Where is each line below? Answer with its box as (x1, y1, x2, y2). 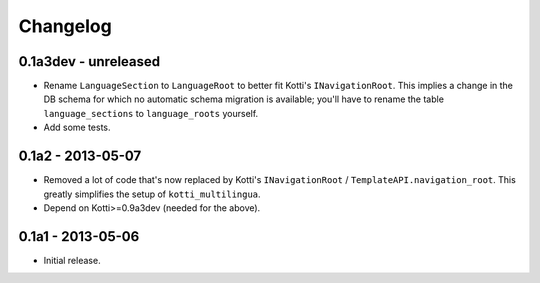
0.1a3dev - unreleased (18, 53, 160, 70)
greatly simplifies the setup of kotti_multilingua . (43, 188, 261, 200)
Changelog (18, 15, 112, 37)
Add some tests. (43, 121, 111, 134)
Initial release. (43, 254, 101, 266)
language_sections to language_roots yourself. (43, 107, 259, 119)
